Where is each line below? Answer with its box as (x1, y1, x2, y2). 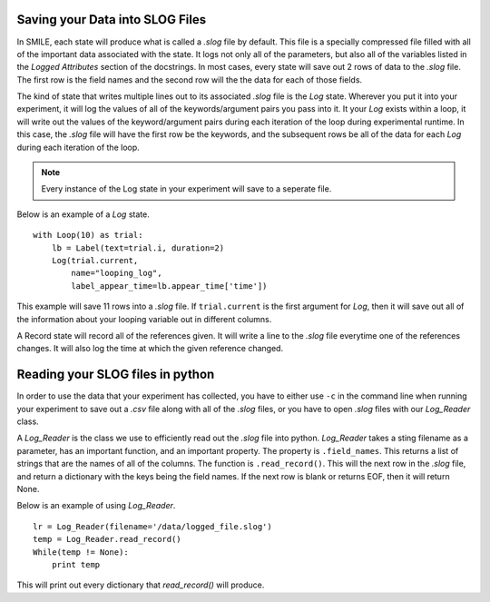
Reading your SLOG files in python (16, 367, 215, 382)
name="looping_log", (71, 268, 162, 279)
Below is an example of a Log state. (16, 209, 150, 220)
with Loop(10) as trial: (33, 230, 143, 241)
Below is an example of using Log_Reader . (16, 500, 176, 511)
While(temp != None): (33, 547, 129, 558)
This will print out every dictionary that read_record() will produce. (16, 579, 265, 590)
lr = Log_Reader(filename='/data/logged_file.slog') (33, 521, 272, 531)
